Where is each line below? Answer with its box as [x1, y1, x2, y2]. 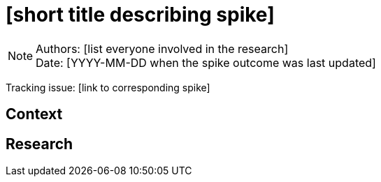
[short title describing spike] [6, 3, 275, 26]
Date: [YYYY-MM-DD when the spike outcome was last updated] [36, 55, 376, 70]
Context [6, 105, 63, 123]
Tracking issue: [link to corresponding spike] [6, 81, 210, 93]
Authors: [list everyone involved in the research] [36, 41, 289, 56]
